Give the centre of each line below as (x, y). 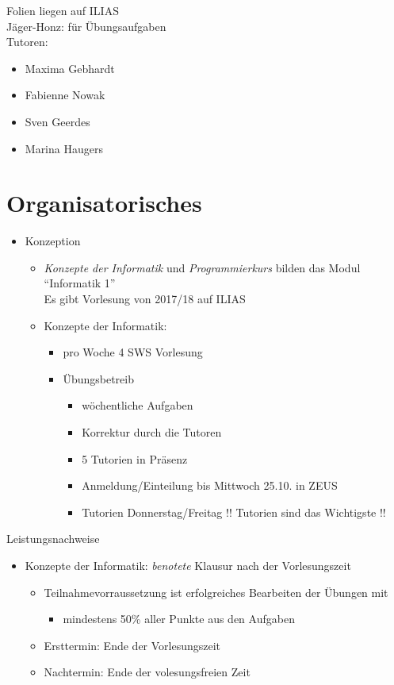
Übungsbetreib (98, 378)
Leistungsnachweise (53, 539)
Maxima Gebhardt (70, 68)
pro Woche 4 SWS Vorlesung (133, 352)
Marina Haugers (64, 148)
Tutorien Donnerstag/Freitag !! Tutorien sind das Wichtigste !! (234, 512)
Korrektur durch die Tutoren (152, 432)
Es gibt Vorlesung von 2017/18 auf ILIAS (145, 299)
